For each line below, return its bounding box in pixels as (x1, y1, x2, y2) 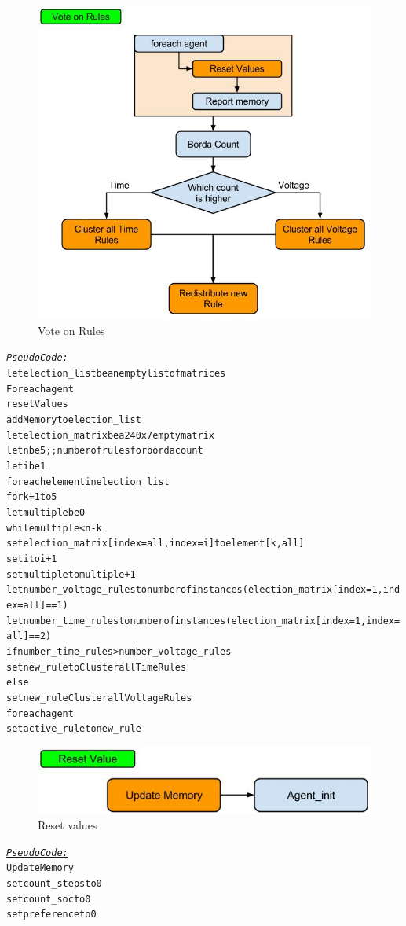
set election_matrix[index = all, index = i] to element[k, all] (6, 538, 305, 549)
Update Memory (6, 862, 74, 874)
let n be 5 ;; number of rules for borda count (6, 445, 203, 457)
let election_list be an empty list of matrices (6, 368, 226, 380)
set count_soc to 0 (6, 893, 91, 905)
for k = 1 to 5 (6, 491, 57, 503)
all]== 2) (6, 630, 52, 642)
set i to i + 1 (6, 553, 57, 564)
